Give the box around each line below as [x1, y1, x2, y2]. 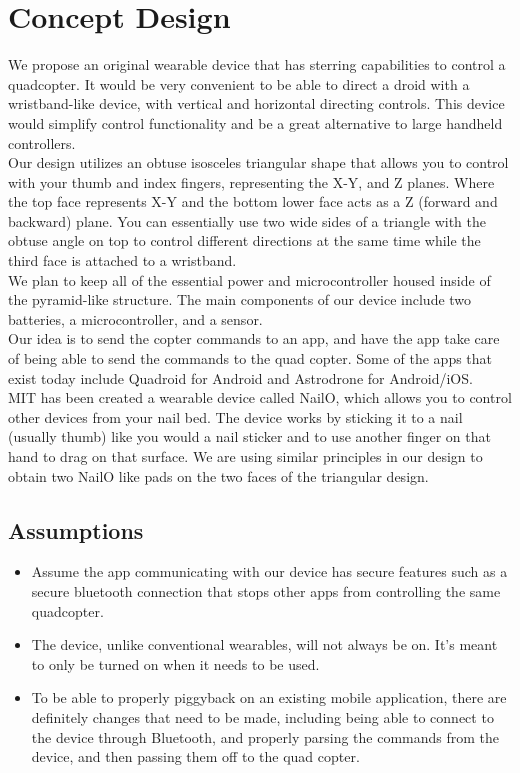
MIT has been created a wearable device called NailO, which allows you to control [8, 387, 512, 408]
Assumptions [8, 514, 144, 545]
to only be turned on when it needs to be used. [31, 653, 320, 674]
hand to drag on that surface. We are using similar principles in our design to [8, 446, 483, 466]
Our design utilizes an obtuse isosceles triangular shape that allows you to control [8, 152, 509, 173]
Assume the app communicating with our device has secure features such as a [31, 561, 508, 582]
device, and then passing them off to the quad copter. [31, 746, 360, 767]
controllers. [8, 132, 76, 153]
